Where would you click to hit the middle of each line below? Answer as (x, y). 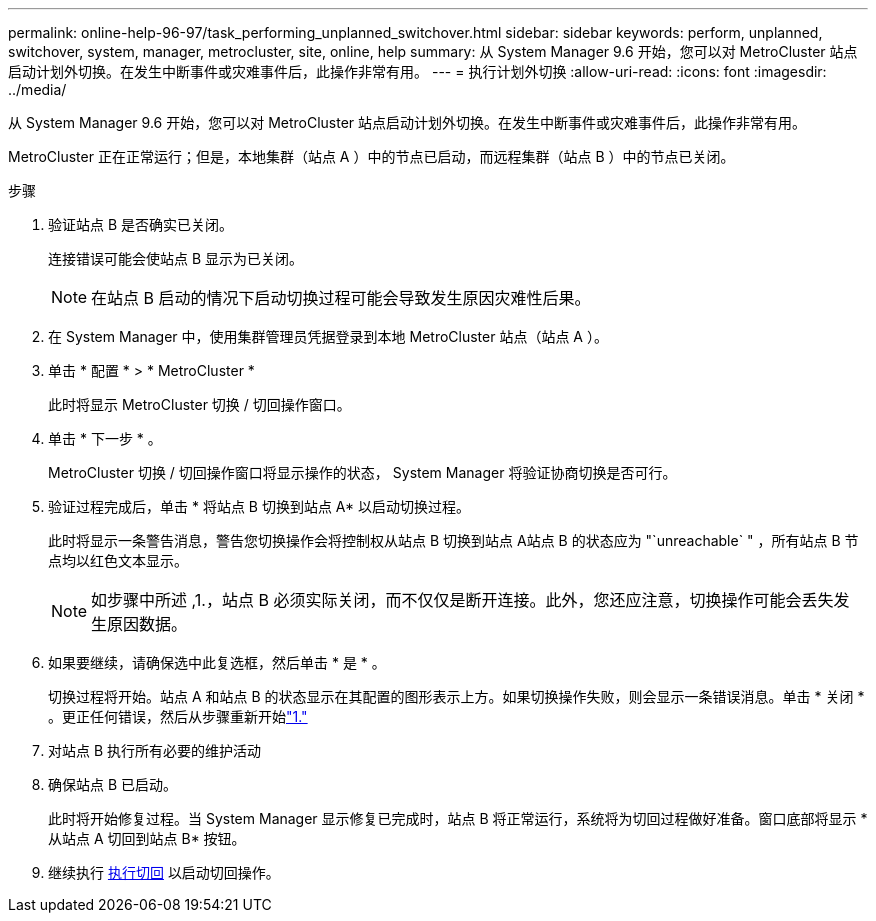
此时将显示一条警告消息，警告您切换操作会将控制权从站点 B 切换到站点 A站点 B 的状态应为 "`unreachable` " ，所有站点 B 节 (453, 540)
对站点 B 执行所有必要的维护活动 (155, 750)
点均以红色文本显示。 (118, 560)
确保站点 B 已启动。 (113, 784)
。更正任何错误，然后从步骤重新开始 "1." (178, 716)
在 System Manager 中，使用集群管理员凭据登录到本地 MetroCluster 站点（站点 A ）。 (328, 336)
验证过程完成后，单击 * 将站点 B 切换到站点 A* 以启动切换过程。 (259, 506)
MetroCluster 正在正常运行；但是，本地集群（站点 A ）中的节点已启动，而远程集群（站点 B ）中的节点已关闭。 (371, 156)
